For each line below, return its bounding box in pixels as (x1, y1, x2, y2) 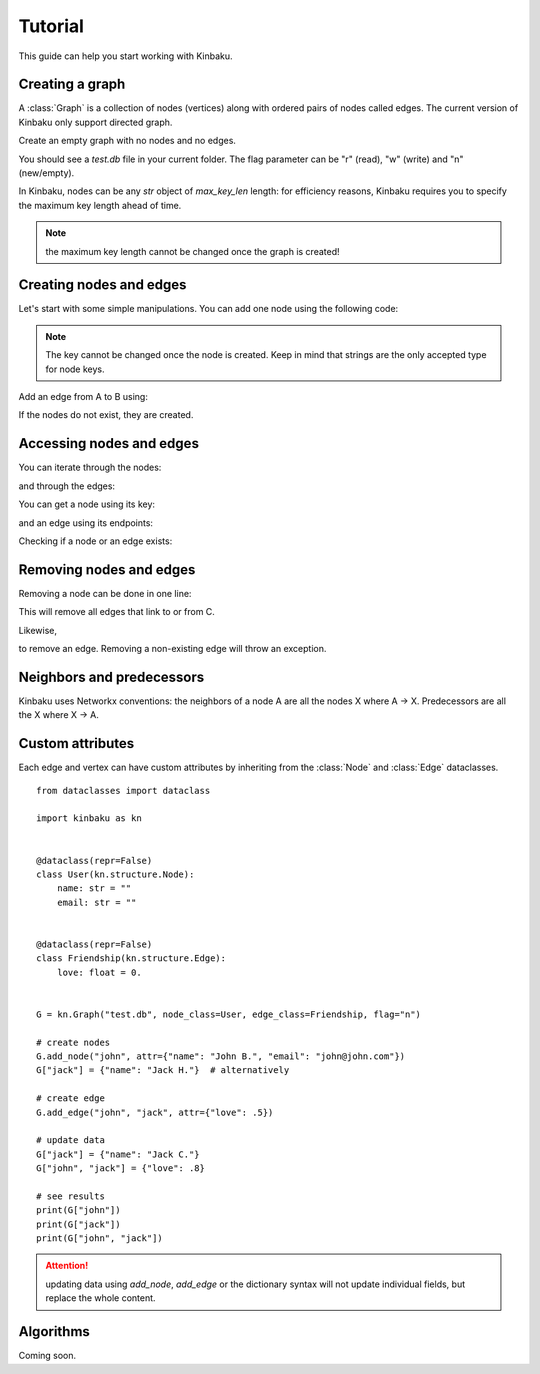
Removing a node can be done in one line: (18, 587, 192, 599)
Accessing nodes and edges (18, 435, 200, 452)
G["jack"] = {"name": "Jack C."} (36, 1148, 200, 1160)
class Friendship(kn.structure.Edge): (36, 953, 227, 964)
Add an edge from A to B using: (18, 391, 149, 403)
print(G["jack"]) (36, 1218, 121, 1230)
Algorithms (18, 1323, 90, 1340)
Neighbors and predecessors (18, 668, 205, 685)
